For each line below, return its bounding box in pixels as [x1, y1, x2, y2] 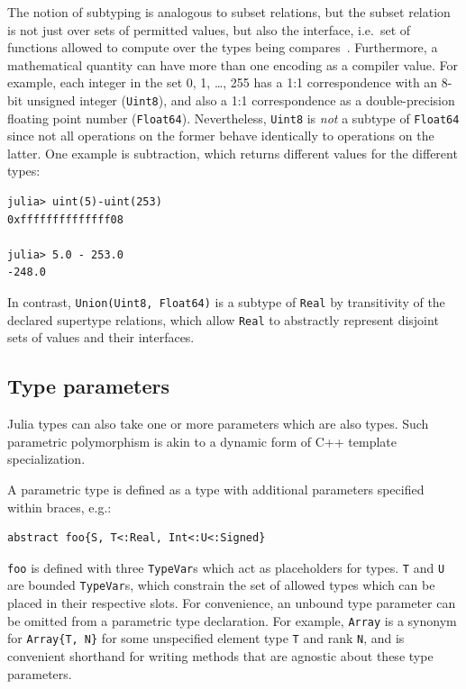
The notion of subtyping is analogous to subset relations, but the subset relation [7, 3, 451, 21]
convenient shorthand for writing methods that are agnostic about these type [7, 646, 434, 665]
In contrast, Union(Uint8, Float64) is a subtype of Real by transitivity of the [7, 293, 445, 312]
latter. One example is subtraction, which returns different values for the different [7, 143, 458, 162]
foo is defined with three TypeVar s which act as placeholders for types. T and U [7, 558, 445, 576]
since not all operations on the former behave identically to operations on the [7, 126, 434, 145]
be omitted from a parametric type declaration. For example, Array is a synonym [7, 611, 457, 630]
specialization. [7, 449, 86, 468]
